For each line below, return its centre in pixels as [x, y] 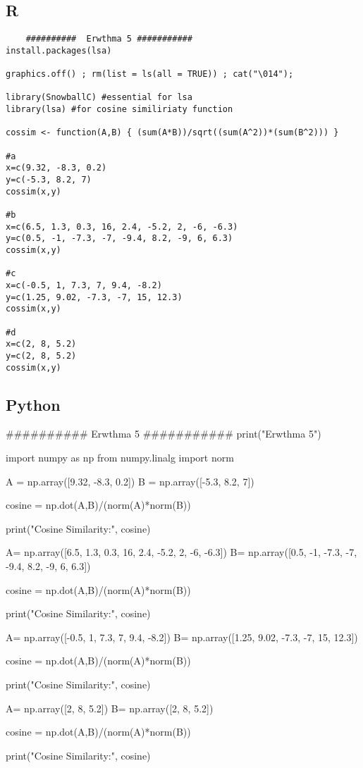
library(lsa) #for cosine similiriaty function [119, 110]
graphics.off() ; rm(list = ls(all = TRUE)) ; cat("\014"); [150, 74]
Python [33, 404]
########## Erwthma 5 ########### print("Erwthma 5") [164, 434]
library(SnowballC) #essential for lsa [99, 98]
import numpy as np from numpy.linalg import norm [120, 458]
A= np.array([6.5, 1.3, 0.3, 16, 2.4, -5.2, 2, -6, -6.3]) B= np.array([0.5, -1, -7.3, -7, [181, 552]
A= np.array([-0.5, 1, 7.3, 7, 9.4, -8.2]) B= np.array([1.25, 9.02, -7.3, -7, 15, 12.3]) [182, 637]
